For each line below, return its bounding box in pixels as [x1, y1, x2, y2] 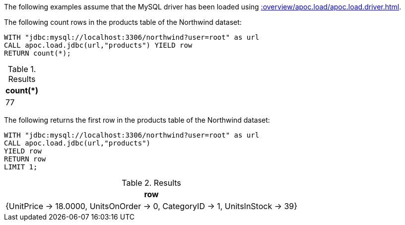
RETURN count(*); [4, 49, 71, 57]
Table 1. [7, 64, 36, 74]
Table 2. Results [122, 178, 181, 188]
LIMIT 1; [4, 163, 38, 171]
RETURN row [4, 155, 46, 163]
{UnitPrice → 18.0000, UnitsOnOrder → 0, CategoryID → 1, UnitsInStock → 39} [5, 201, 298, 211]
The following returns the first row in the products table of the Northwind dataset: [4, 116, 270, 124]
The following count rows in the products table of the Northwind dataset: [4, 18, 242, 26]
